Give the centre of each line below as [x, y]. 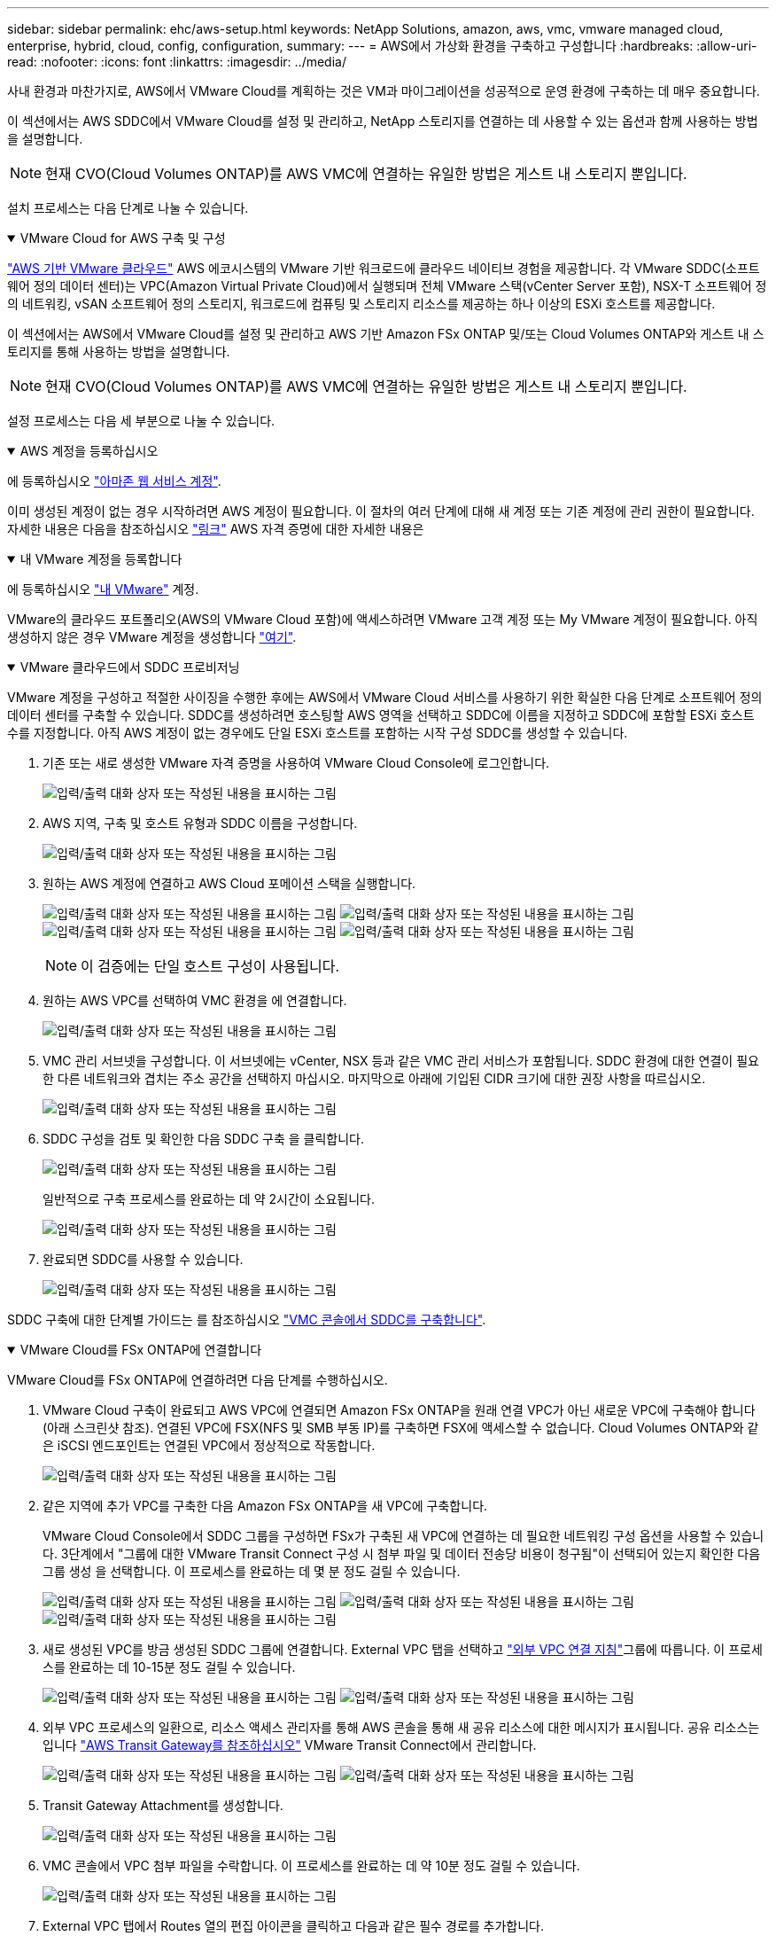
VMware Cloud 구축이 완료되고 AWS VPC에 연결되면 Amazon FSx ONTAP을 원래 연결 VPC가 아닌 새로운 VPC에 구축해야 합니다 [399, 1410]
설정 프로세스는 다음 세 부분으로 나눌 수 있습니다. [141, 421]
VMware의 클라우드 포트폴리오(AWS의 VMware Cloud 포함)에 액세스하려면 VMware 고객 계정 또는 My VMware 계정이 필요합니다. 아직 [383, 619]
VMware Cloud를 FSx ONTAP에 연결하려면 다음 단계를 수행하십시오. [198, 1380]
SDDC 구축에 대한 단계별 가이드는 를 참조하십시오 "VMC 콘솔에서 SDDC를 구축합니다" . [247, 1319]
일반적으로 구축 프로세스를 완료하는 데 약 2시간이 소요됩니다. [209, 1199]
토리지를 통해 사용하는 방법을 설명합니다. [119, 351]
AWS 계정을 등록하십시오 [89, 451]
